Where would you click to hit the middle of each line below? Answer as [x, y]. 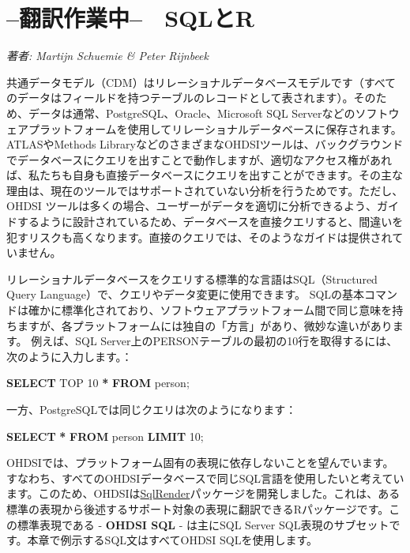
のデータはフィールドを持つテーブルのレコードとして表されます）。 [180, 98]
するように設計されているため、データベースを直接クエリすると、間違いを [210, 222]
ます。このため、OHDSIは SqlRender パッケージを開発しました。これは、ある [203, 493]
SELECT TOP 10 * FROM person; [98, 383]
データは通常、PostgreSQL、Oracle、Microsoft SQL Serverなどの [192, 113]
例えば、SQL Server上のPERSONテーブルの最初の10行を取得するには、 [214, 341]
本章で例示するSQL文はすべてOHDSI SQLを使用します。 [173, 540]
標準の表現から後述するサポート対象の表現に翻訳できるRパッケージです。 [198, 508]
